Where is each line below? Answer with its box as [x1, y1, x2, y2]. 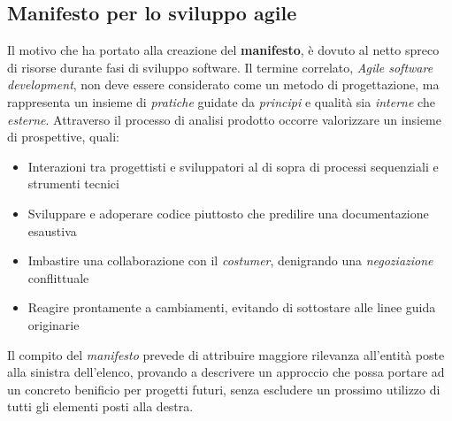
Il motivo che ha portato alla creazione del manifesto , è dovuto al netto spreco [7, 41, 440, 59]
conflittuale [27, 268, 89, 287]
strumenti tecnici [27, 174, 119, 193]
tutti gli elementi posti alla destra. [7, 397, 194, 416]
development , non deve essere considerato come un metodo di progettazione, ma [7, 75, 440, 94]
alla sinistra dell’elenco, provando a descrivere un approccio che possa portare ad [7, 363, 445, 381]
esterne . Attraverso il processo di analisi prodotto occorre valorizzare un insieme [7, 110, 441, 128]
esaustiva [27, 221, 77, 240]
